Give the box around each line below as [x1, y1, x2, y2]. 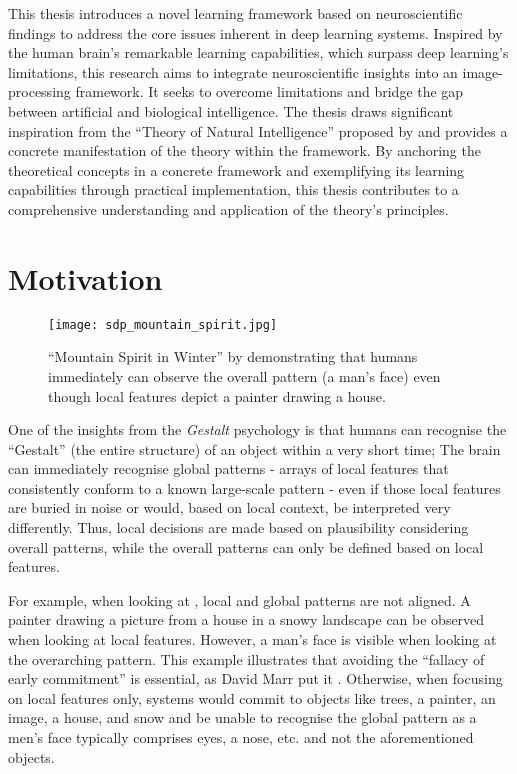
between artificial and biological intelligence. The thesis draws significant [8, 100, 454, 121]
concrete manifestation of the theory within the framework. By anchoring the [8, 140, 481, 161]
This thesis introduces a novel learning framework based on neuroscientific [8, 3, 463, 23]
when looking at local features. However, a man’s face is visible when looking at [8, 629, 497, 650]
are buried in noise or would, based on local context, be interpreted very [8, 497, 451, 518]
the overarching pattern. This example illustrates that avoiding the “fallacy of [8, 648, 485, 669]
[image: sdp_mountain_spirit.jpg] [48, 317, 278, 332]
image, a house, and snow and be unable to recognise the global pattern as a [8, 707, 477, 728]
